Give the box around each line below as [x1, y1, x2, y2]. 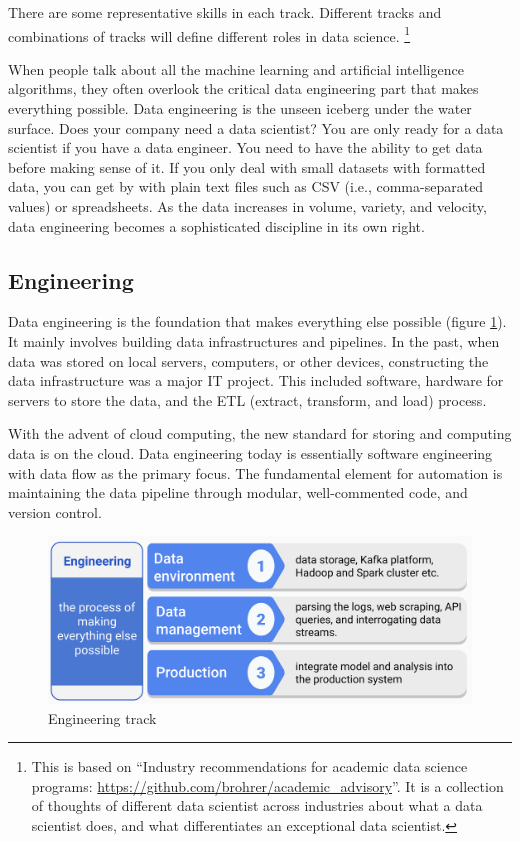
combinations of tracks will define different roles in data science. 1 [8, 22, 411, 46]
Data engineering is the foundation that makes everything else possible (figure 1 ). [8, 311, 507, 332]
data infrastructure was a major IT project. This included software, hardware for [8, 370, 504, 391]
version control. [8, 501, 102, 522]
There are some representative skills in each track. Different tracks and [8, 2, 442, 22]
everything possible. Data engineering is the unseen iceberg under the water [8, 98, 472, 119]
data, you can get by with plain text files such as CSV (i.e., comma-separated [8, 176, 484, 197]
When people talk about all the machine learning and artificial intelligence [8, 58, 464, 79]
